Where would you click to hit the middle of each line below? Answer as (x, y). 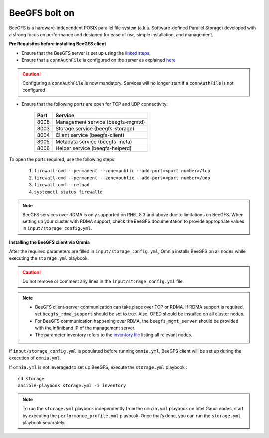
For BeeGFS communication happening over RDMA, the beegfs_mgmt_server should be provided (137, 321)
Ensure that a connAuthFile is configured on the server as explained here (99, 60)
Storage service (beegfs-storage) (95, 129)
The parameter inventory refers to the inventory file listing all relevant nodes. (114, 335)
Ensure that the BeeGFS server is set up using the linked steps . (86, 53)
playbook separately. (44, 422)
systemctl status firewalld (68, 192)
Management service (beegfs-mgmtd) (100, 122)
